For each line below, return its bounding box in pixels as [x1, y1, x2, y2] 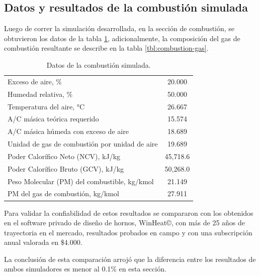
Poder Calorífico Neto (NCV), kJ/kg [8, 151, 121, 161]
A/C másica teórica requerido [8, 113, 99, 124]
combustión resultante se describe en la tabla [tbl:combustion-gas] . [4, 43, 209, 53]
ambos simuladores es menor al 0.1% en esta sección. [4, 263, 166, 274]
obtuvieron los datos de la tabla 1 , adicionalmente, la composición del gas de [4, 33, 240, 43]
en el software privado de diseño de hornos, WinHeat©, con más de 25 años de [4, 217, 245, 228]
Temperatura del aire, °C [8, 101, 85, 111]
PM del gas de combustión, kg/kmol [8, 188, 120, 199]
